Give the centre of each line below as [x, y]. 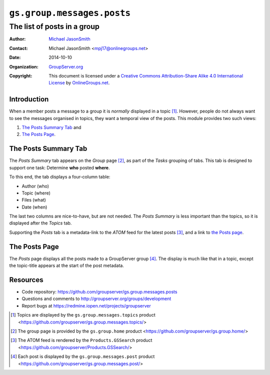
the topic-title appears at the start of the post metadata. [67, 265]
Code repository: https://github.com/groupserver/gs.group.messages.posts [99, 292]
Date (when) [34, 207]
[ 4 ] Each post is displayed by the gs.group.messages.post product [83, 356]
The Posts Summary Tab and [51, 127]
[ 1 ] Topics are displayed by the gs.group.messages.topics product [83, 315]
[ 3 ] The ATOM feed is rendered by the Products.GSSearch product [81, 340]
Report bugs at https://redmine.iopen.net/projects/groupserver [86, 305]
